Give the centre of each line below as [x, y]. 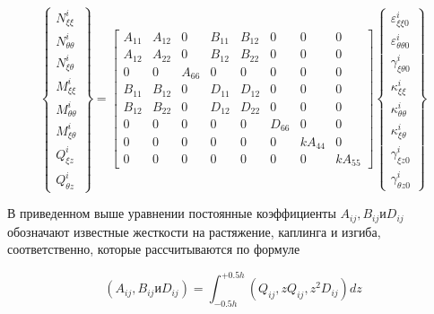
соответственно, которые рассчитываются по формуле [154, 249]
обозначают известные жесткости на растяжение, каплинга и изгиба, [194, 231]
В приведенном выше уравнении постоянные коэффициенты [172, 213]
